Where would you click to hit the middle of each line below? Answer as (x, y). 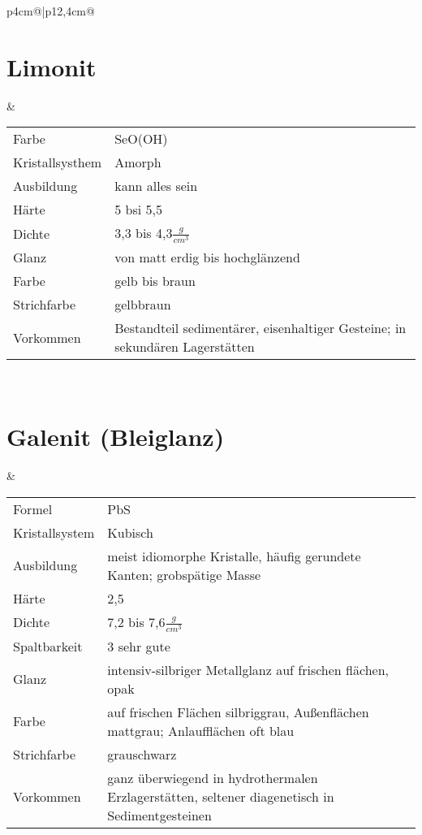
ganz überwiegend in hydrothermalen (213, 777)
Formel (33, 508)
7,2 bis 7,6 (136, 621)
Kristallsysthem (58, 162)
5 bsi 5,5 (138, 210)
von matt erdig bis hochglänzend (207, 257)
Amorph (138, 162)
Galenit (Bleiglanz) (116, 437)
